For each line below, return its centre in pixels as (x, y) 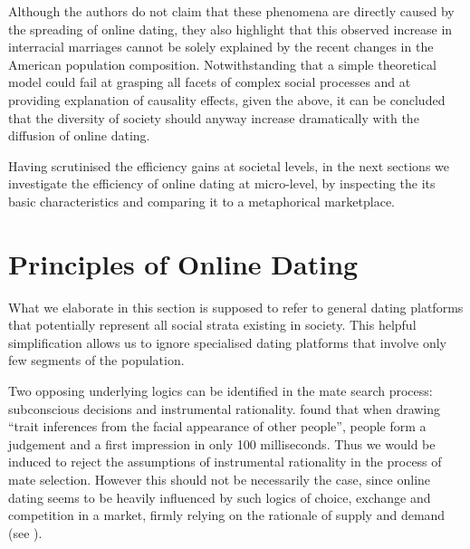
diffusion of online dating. (79, 135)
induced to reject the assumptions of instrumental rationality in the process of (225, 462)
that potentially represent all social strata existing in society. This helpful (212, 325)
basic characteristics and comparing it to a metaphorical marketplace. (202, 201)
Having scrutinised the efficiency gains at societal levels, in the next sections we (229, 165)
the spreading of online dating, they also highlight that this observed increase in (230, 29)
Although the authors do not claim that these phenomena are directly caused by (231, 11)
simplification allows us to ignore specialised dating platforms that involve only (227, 342)
